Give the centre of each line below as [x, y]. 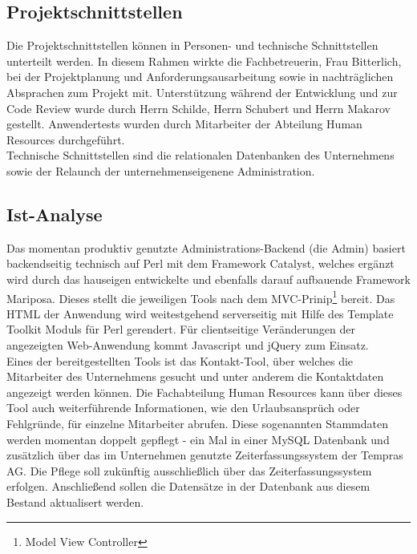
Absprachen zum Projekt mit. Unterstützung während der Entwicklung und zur [202, 92]
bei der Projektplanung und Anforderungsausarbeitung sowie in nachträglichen [200, 77]
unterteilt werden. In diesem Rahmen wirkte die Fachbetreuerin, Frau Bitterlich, [204, 61]
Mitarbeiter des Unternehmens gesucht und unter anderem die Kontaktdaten [195, 376]
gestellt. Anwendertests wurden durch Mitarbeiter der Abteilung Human [184, 124]
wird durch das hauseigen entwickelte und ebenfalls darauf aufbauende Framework [208, 279]
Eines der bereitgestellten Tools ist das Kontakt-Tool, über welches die [180, 360]
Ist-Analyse [55, 214]
